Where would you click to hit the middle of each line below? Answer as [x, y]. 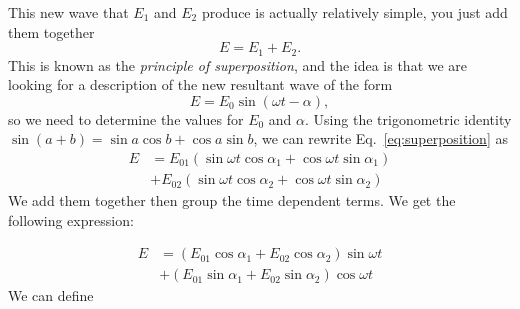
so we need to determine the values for [126, 118]
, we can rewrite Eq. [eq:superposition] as [380, 138]
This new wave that [68, 12]
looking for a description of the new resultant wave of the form [200, 84]
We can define [51, 295]
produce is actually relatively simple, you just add [354, 12]
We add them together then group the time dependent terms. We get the [232, 200]
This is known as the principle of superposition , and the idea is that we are [238, 64]
